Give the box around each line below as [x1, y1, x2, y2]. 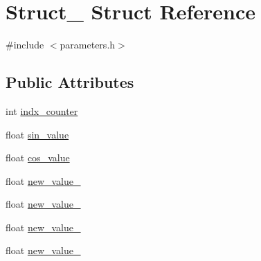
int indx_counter [6, 103, 78, 118]
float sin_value [6, 127, 69, 141]
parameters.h [60, 37, 116, 52]
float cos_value [6, 150, 70, 165]
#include [6, 37, 44, 52]
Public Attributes [6, 71, 134, 93]
